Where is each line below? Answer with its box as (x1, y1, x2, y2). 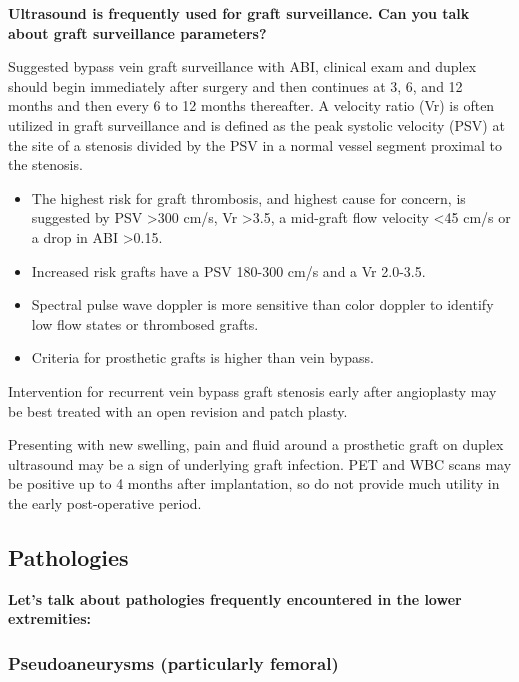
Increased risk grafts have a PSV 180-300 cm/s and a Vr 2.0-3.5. (31, 260, 426, 281)
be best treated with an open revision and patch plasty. (8, 400, 348, 421)
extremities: (8, 608, 91, 629)
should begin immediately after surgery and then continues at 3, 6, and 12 (8, 75, 463, 96)
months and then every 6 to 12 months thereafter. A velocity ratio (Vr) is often (8, 95, 495, 116)
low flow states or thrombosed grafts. (31, 313, 259, 334)
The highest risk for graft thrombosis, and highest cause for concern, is (31, 187, 466, 208)
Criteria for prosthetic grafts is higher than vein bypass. (31, 347, 374, 368)
